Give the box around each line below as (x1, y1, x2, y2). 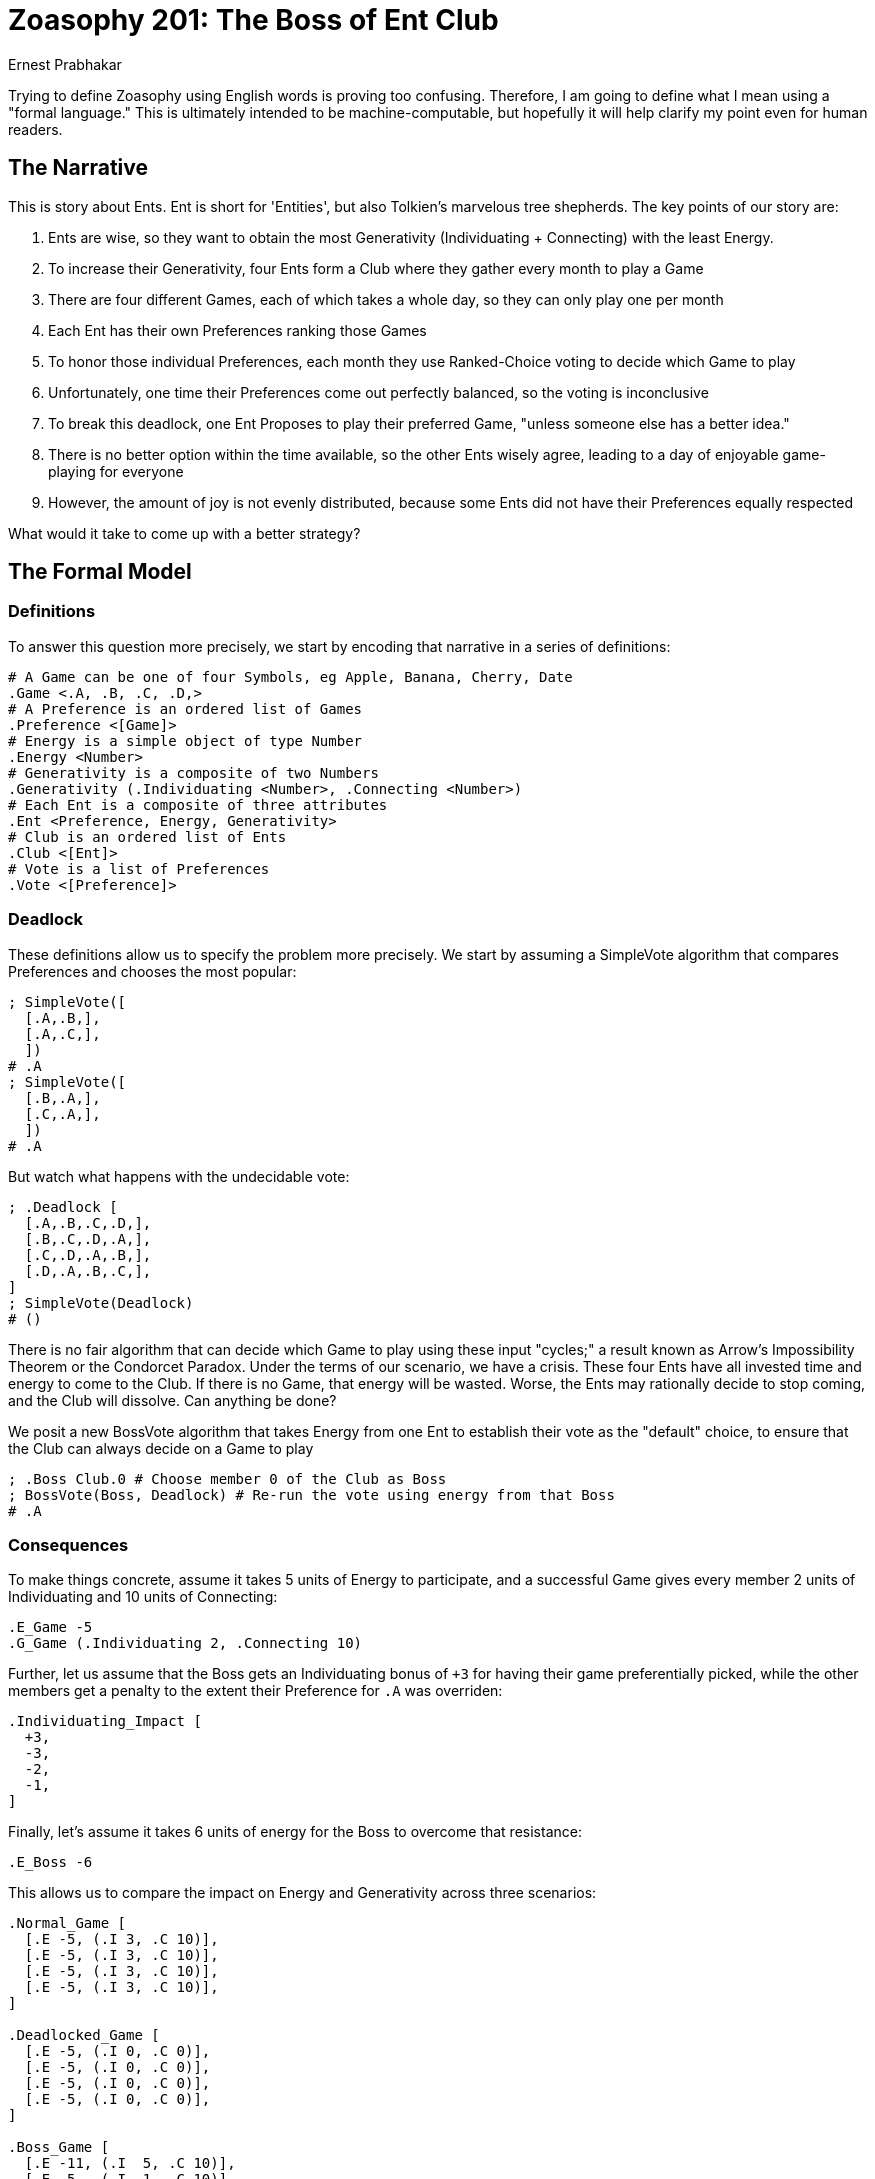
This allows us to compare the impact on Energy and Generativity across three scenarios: (8, 1884, 597, 1902)
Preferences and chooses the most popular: (8, 962, 297, 980)
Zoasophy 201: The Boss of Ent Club (8, 3, 499, 37)
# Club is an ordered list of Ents (8, 828, 287, 845)
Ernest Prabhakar (8, 55, 122, 73)
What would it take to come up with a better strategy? (8, 524, 361, 542)
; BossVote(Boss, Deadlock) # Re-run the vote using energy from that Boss (8, 1486, 615, 1503)
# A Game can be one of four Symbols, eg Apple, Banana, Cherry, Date (8, 668, 573, 685)
